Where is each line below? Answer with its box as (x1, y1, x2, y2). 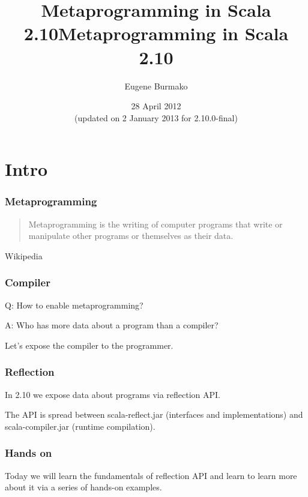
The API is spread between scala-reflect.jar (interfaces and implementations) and (5, 408, 303, 421)
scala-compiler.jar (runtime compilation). (5, 420, 156, 432)
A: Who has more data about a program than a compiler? (5, 319, 219, 331)
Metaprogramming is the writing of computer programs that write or (28, 217, 283, 230)
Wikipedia (5, 249, 43, 262)
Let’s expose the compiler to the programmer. (5, 339, 174, 351)
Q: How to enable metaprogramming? (5, 298, 143, 311)
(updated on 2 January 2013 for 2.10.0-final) (74, 111, 238, 124)
